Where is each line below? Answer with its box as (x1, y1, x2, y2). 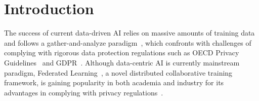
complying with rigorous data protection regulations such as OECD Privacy (4, 47, 239, 58)
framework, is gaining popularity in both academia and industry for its (4, 77, 224, 88)
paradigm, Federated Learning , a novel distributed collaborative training (4, 67, 233, 78)
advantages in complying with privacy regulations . (4, 87, 163, 97)
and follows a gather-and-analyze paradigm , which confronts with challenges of (4, 37, 251, 48)
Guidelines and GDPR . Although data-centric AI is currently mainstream (4, 57, 240, 68)
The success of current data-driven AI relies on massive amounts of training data (4, 27, 255, 38)
